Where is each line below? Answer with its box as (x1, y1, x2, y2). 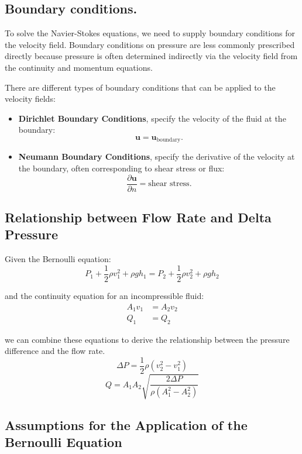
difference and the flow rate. (5, 345, 105, 357)
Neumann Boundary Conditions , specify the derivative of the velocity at (18, 150, 295, 163)
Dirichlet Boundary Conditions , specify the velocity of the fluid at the (18, 112, 286, 124)
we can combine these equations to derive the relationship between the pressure (5, 333, 290, 345)
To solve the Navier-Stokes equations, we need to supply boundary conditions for (5, 27, 295, 39)
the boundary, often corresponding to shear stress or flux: (18, 162, 225, 174)
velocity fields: (5, 92, 56, 105)
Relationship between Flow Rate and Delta (5, 208, 272, 226)
